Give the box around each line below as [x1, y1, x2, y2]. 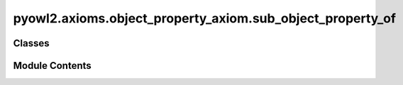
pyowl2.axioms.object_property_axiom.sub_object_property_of [13, 11, 397, 26]
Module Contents [13, 60, 92, 72]
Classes [13, 37, 50, 49]
